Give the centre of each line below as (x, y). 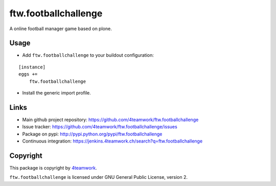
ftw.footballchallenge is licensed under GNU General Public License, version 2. (99, 177)
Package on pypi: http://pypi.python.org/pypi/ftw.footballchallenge (92, 134)
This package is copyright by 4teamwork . (53, 168)
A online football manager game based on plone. (61, 29)
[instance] (32, 67)
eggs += (28, 74)
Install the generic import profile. (57, 93)
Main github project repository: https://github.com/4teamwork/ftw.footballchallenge (110, 120)
